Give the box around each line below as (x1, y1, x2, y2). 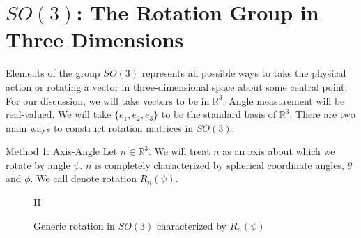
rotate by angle (6, 157, 70, 172)
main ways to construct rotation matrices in (6, 120, 194, 135)
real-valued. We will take (6, 107, 112, 121)
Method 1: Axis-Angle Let (6, 144, 118, 158)
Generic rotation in (33, 218, 115, 232)
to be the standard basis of (161, 107, 277, 121)
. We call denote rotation (30, 171, 137, 186)
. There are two (289, 107, 355, 121)
